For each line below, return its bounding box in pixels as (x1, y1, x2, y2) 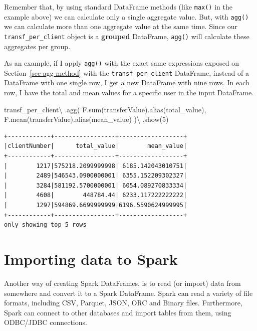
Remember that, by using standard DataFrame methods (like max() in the (4, 2, 232, 12)
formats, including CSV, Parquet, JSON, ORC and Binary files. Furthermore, (4, 297, 242, 308)
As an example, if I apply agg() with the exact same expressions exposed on (4, 58, 239, 68)
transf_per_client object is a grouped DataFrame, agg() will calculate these (4, 31, 249, 41)
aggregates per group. (4, 41, 71, 51)
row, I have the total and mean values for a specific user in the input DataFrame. (4, 87, 254, 98)
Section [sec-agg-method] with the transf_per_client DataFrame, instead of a (4, 67, 249, 78)
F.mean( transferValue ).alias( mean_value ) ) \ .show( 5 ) (4, 114, 169, 124)
